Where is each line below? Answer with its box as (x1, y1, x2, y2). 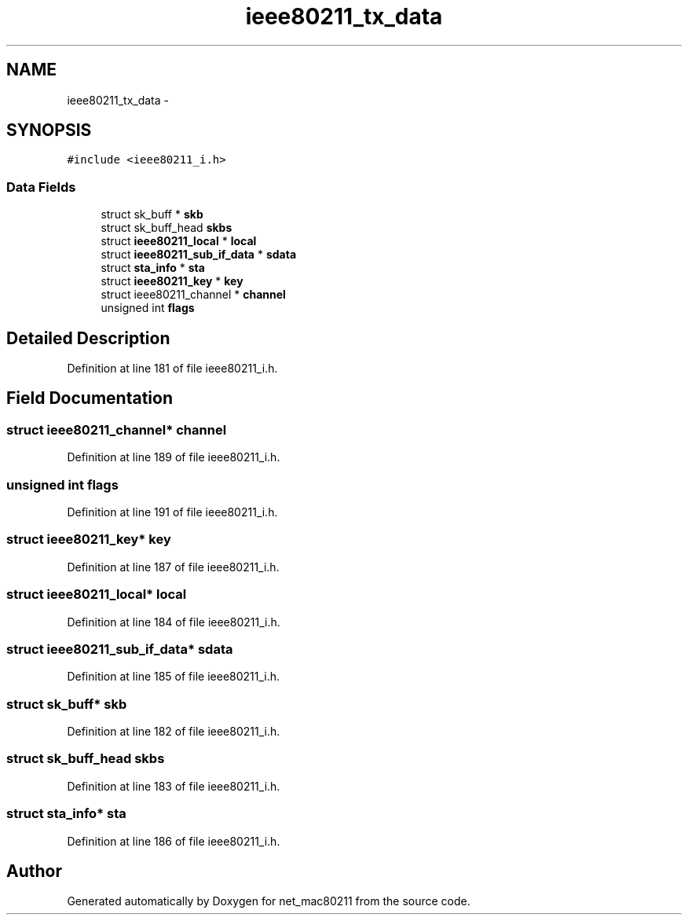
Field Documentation (6, 388, 173, 409)
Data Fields (6, 178, 76, 195)
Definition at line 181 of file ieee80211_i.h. (67, 361, 278, 376)
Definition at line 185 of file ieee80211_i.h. (67, 670, 280, 684)
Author (6, 860, 62, 881)
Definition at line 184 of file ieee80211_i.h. (67, 615, 280, 629)
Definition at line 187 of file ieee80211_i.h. (67, 560, 280, 574)
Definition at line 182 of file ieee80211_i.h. (67, 725, 280, 738)
